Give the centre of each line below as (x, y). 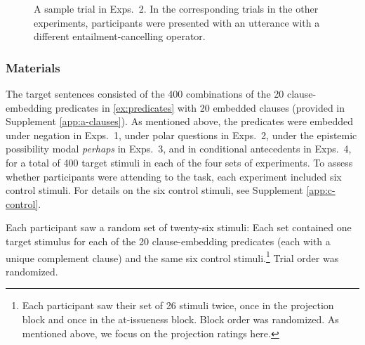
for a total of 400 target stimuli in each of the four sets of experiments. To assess (179, 162)
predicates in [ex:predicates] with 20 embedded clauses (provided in (200, 107)
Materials (33, 67)
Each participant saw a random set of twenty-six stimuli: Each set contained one (179, 227)
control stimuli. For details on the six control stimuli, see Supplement (154, 190)
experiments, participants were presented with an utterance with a (177, 22)
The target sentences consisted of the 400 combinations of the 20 (145, 93)
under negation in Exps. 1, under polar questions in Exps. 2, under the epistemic (181, 135)
